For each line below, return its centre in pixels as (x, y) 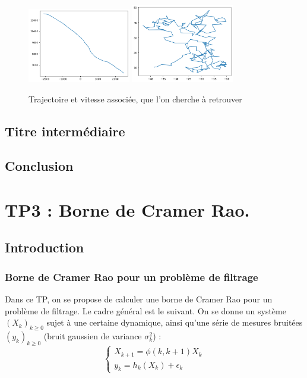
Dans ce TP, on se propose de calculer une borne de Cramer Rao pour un (139, 299)
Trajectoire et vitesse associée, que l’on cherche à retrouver (135, 99)
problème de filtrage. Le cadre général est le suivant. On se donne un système (145, 310)
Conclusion (39, 166)
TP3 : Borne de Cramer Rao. (127, 209)
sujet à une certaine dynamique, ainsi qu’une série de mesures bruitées (175, 322)
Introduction (45, 247)
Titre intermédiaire (65, 131)
